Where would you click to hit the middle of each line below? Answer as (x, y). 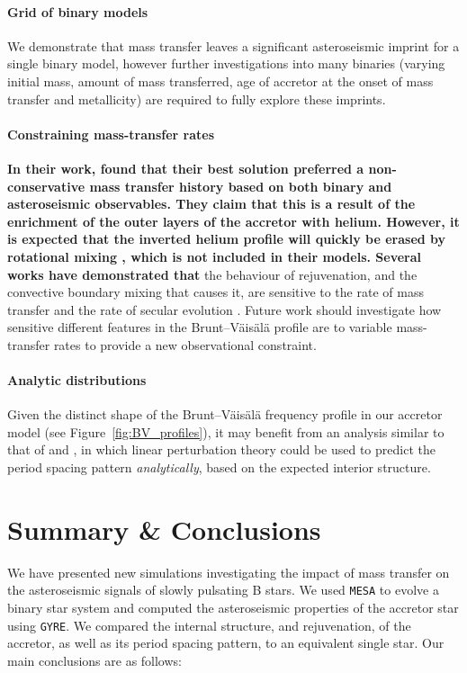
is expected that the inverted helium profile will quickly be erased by (227, 239)
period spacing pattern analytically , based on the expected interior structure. (219, 467)
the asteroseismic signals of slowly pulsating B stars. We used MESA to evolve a (223, 590)
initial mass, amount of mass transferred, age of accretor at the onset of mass (220, 81)
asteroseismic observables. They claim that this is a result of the (211, 204)
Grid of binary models (78, 11)
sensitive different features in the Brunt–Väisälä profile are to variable (200, 327)
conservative (46, 186)
